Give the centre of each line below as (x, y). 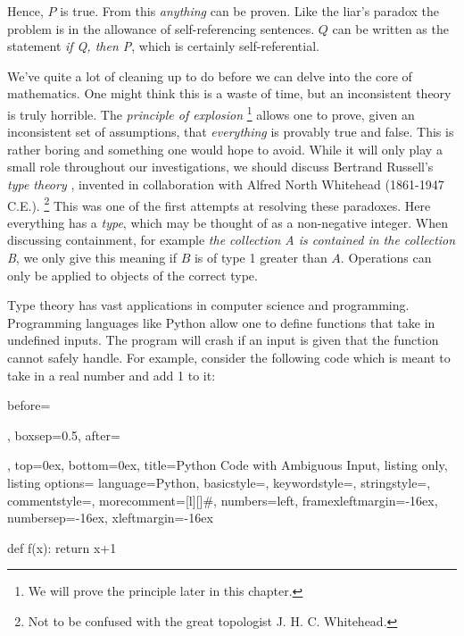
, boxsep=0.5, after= (64, 435)
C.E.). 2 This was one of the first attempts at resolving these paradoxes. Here (219, 204)
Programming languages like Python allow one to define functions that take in (221, 322)
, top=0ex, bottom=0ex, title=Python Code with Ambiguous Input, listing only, (228, 465)
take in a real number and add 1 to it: (112, 375)
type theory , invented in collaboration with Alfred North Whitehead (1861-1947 (226, 184)
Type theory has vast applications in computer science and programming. (208, 305)
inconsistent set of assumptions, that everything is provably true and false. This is (231, 132)
